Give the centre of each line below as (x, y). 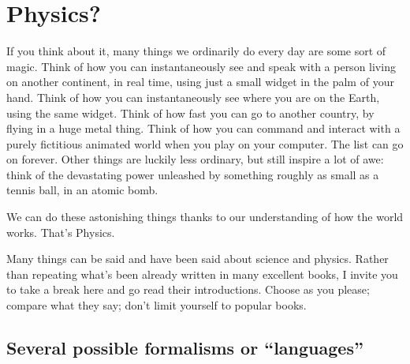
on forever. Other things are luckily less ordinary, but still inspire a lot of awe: (195, 159)
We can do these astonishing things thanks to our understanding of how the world (205, 217)
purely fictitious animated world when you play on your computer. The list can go (205, 143)
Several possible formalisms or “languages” (185, 348)
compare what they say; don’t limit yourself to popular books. (157, 305)
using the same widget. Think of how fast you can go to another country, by (190, 113)
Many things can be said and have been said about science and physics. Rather (198, 259)
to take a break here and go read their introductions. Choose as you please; (188, 289)
